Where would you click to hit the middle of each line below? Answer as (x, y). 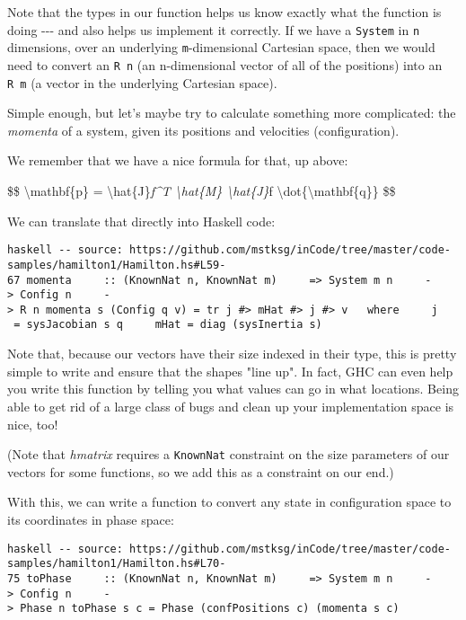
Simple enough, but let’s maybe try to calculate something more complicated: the (232, 113)
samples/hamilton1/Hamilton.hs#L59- (117, 265)
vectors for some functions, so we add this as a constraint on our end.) (201, 471)
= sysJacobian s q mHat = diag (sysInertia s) (168, 325)
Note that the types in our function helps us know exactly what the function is (224, 12)
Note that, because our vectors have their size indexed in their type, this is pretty (232, 354)
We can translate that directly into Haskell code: (141, 221)
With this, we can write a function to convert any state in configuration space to (229, 502)
